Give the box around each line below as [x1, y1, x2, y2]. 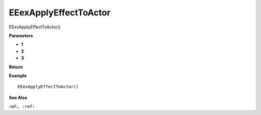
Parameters [9, 33, 33, 38]
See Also [9, 94, 28, 101]
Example [9, 73, 27, 78]
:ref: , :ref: [9, 103, 35, 109]
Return [9, 64, 23, 70]
